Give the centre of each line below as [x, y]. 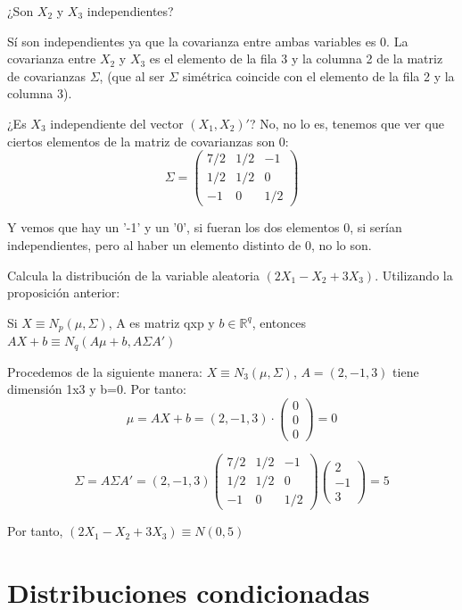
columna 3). [40, 93]
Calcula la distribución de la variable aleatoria [133, 275]
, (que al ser [132, 75]
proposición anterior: [64, 292]
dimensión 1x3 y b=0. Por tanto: [97, 389]
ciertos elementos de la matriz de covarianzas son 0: [148, 141]
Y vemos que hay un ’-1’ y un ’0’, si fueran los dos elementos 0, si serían [205, 227]
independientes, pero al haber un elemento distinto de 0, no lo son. [190, 244]
